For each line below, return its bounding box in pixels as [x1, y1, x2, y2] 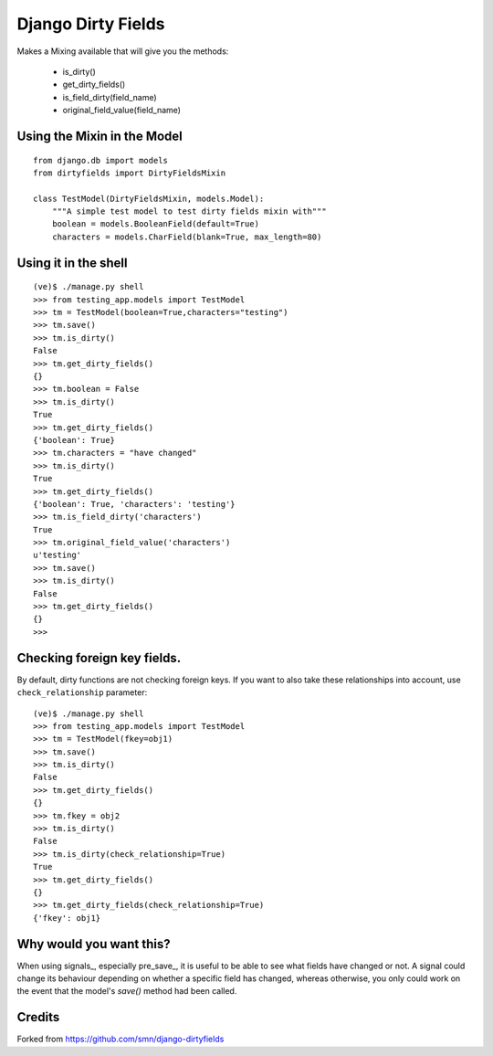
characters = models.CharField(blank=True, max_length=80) [51, 231, 322, 242]
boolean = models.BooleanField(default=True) [51, 219, 260, 229]
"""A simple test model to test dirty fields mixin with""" [51, 206, 328, 216]
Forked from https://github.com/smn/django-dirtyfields [16, 1033, 225, 1045]
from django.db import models [33, 155, 169, 165]
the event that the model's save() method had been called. [16, 986, 237, 997]
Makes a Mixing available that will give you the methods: [16, 46, 229, 57]
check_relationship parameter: [16, 687, 148, 698]
